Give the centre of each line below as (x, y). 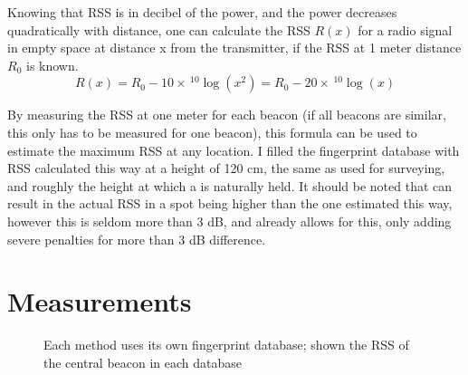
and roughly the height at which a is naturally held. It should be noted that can (230, 185)
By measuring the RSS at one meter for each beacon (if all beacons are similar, (227, 115)
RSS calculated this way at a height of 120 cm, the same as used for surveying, (226, 168)
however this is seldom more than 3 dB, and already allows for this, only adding (229, 221)
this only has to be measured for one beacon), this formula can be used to (212, 132)
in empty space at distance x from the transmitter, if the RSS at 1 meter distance (234, 48)
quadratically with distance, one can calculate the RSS (159, 29)
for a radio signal (405, 29)
